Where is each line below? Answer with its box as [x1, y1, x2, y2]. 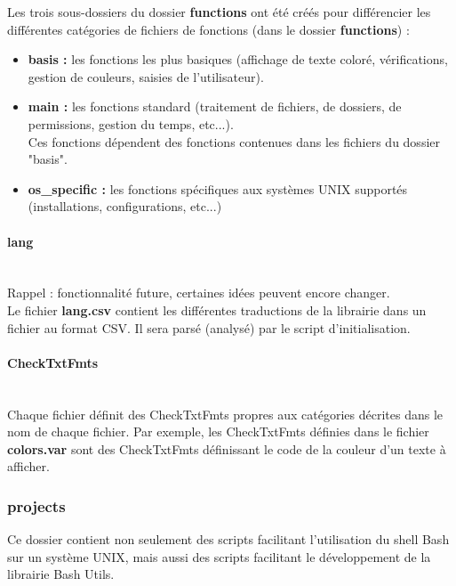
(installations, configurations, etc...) [28, 197, 222, 216]
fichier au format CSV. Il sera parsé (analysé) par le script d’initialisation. [7, 318, 411, 337]
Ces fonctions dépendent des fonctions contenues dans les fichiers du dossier [28, 132, 440, 151]
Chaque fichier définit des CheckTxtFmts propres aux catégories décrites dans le [7, 404, 444, 423]
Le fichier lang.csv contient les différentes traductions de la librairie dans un [7, 300, 427, 319]
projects [7, 494, 66, 517]
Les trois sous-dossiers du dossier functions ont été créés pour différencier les [7, 3, 431, 20]
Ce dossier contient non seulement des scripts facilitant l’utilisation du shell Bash [7, 530, 450, 549]
